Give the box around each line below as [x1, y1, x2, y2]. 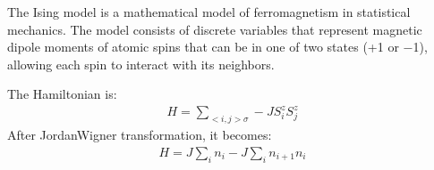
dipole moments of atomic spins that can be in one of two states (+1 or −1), [7, 37, 428, 56]
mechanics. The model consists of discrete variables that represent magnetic [7, 20, 422, 38]
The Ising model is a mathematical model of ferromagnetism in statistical [7, 3, 411, 20]
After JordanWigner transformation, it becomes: [7, 125, 272, 144]
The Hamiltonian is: [7, 85, 117, 103]
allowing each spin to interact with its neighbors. [7, 54, 275, 73]
